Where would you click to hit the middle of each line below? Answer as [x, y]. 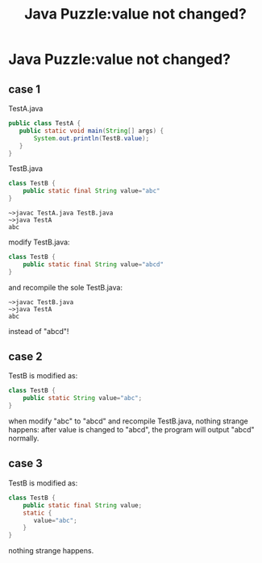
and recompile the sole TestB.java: [66, 287]
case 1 [25, 89]
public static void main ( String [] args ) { [91, 131]
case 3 [25, 463]
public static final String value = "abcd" [93, 264]
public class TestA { [45, 123]
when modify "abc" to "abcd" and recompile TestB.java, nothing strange [128, 421]
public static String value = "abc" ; [83, 398]
